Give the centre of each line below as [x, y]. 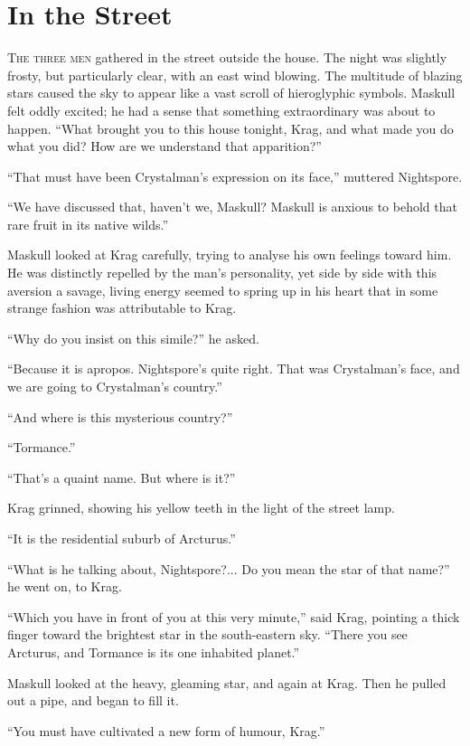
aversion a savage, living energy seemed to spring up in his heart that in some [223, 290]
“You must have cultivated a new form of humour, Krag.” [166, 730]
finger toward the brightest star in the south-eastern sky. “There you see [207, 634]
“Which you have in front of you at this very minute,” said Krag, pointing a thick [234, 616]
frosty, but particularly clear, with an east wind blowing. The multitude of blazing [235, 75]
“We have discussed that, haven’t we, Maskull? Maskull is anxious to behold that [232, 207]
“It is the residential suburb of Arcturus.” [122, 538]
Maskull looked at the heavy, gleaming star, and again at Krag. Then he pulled [227, 682]
